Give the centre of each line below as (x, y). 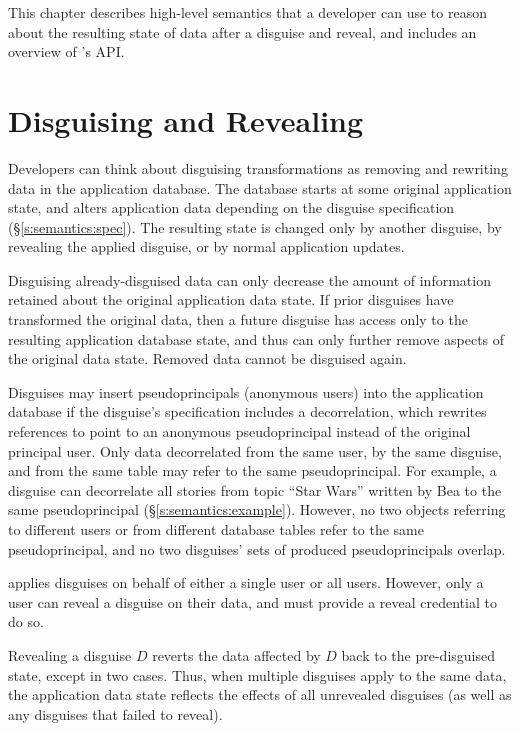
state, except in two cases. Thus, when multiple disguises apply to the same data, (257, 674)
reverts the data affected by (236, 654)
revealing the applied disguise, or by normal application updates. (206, 246)
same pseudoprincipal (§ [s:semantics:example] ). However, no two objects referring (257, 509)
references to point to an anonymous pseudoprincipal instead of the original (239, 431)
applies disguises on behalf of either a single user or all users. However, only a (246, 582)
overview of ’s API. (66, 51)
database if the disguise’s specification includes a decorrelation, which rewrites (247, 411)
